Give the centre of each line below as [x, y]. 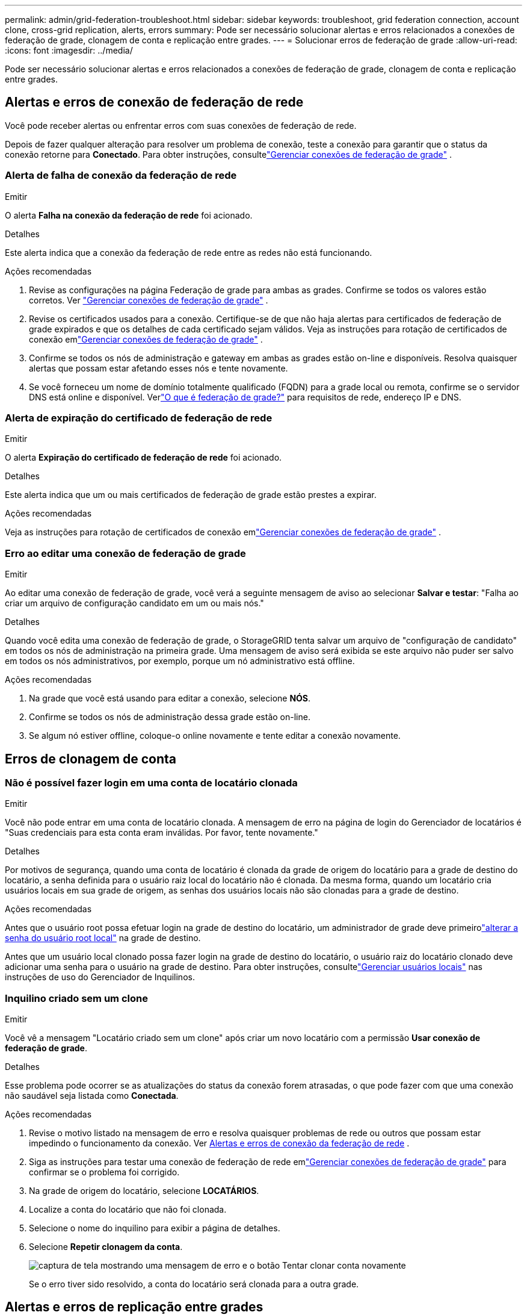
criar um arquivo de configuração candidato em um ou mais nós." [134, 603]
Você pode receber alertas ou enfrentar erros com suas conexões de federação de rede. [181, 125]
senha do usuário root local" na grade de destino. [103, 938]
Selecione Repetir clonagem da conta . [106, 1247]
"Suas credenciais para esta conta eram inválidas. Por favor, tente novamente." [162, 833]
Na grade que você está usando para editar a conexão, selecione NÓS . [170, 698]
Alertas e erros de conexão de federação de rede [154, 102]
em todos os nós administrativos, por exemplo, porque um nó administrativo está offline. [180, 661]
